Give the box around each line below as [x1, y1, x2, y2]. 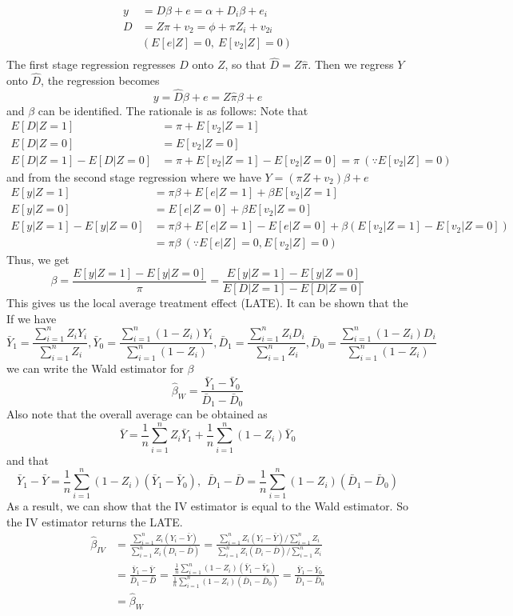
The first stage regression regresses [6, 56, 176, 73]
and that [6, 451, 49, 468]
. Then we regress [308, 56, 394, 73]
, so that [225, 56, 266, 73]
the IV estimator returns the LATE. [6, 514, 183, 530]
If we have [6, 310, 57, 326]
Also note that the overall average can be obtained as [6, 405, 268, 422]
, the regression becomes [41, 72, 160, 89]
